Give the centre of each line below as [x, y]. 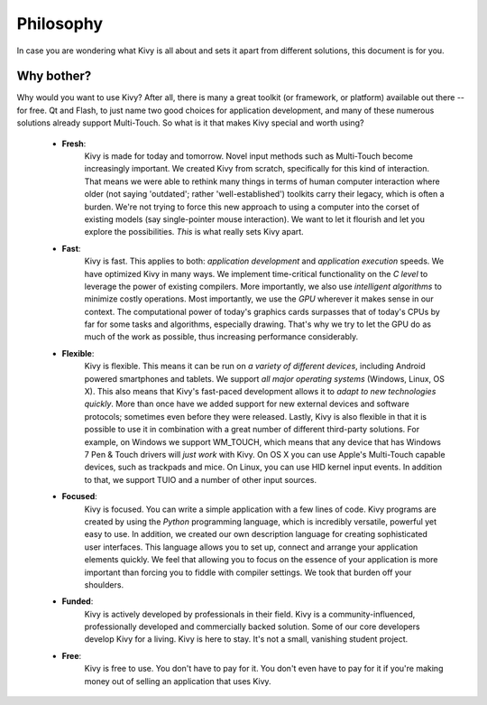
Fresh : [74, 144]
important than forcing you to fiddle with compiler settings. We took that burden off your [248, 572]
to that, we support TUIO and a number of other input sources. [201, 479]
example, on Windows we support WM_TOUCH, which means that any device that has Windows [263, 441]
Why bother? [54, 76]
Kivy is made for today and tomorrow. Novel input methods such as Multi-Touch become [249, 156]
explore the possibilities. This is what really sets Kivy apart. [194, 232]
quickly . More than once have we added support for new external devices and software [247, 404]
